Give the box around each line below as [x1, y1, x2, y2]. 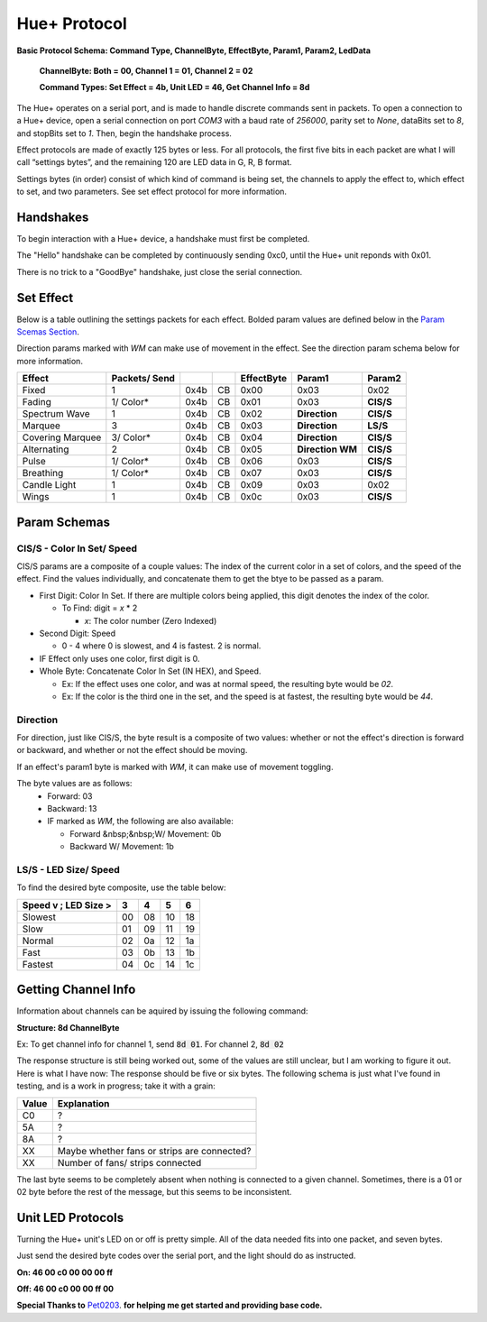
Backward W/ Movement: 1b [69, 841, 175, 852]
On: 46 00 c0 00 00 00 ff [16, 1267, 113, 1278]
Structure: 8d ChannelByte [16, 1022, 120, 1033]
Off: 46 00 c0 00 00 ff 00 [16, 1283, 115, 1294]
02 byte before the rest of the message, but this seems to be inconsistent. [16, 1186, 292, 1197]
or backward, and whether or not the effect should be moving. [16, 745, 248, 756]
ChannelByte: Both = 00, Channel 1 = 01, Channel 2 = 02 [39, 65, 253, 76]
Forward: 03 [47, 790, 93, 802]
